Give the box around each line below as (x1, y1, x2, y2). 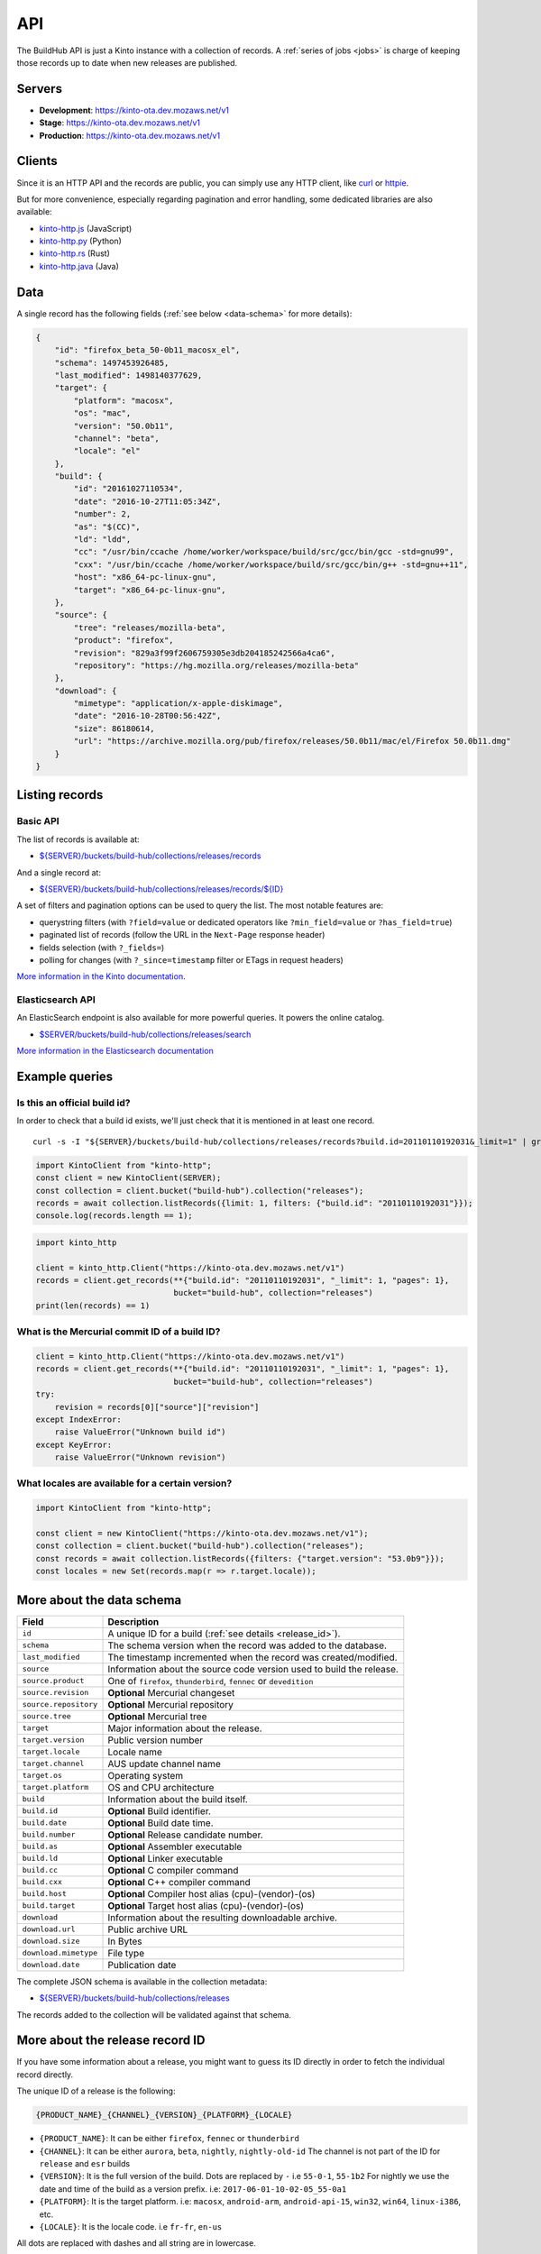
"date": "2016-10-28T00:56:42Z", (73, 710, 222, 721)
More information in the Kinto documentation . (16, 971, 186, 982)
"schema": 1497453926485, (54, 357, 170, 368)
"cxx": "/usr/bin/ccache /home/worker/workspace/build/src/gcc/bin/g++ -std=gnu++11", (73, 559, 469, 570)
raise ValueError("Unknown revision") (54, 1452, 226, 1462)
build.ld (22, 1854, 59, 1864)
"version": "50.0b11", (73, 420, 175, 431)
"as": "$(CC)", (73, 521, 142, 532)
